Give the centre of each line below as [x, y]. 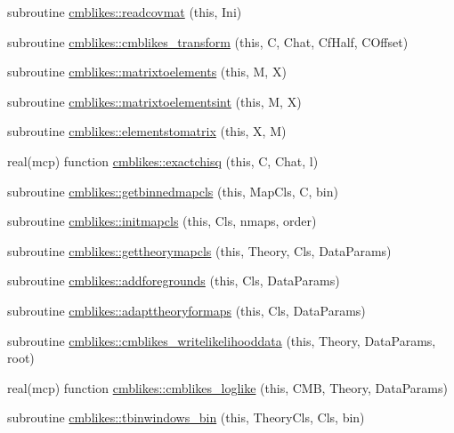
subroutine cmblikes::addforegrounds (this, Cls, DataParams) [174, 281]
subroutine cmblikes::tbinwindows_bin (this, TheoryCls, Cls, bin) [186, 417]
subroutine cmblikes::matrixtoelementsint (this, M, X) [154, 101]
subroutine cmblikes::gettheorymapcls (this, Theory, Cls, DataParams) [199, 250]
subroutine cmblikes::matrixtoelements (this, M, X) [147, 72]
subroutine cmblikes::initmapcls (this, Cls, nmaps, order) [162, 221]
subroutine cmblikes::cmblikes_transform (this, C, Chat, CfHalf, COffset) [208, 41]
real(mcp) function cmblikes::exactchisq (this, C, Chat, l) [163, 160]
